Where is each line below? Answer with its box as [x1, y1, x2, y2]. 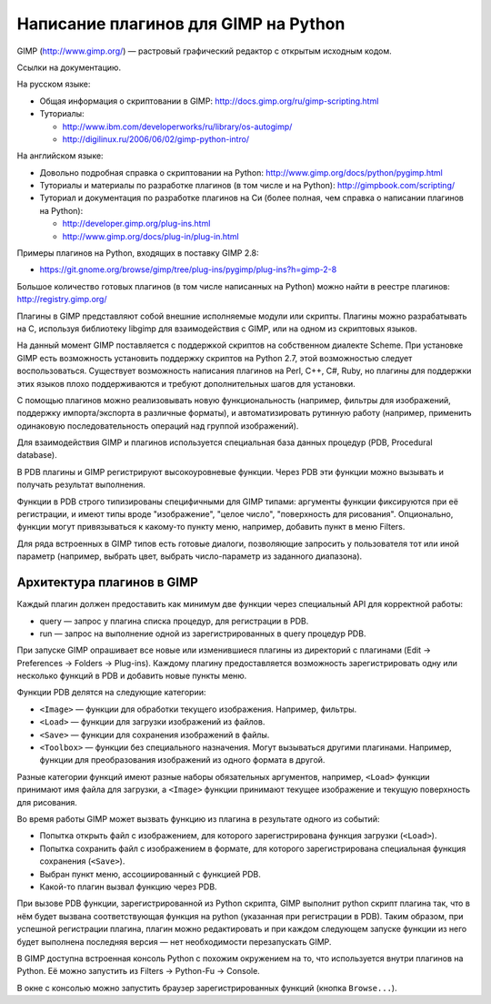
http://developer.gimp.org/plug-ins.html [62, 218, 211, 229]
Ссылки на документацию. [16, 62, 122, 73]
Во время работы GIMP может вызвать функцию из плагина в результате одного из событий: [16, 813, 380, 824]
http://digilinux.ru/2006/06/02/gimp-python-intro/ [62, 133, 250, 145]
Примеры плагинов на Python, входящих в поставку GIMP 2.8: [16, 248, 259, 259]
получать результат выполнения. [16, 479, 145, 491]
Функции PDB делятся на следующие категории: [16, 687, 206, 698]
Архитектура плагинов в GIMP [16, 574, 199, 591]
